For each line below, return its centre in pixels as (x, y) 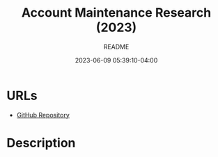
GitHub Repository (43, 115)
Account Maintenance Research (116, 13)
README (116, 47)
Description (41, 143)
